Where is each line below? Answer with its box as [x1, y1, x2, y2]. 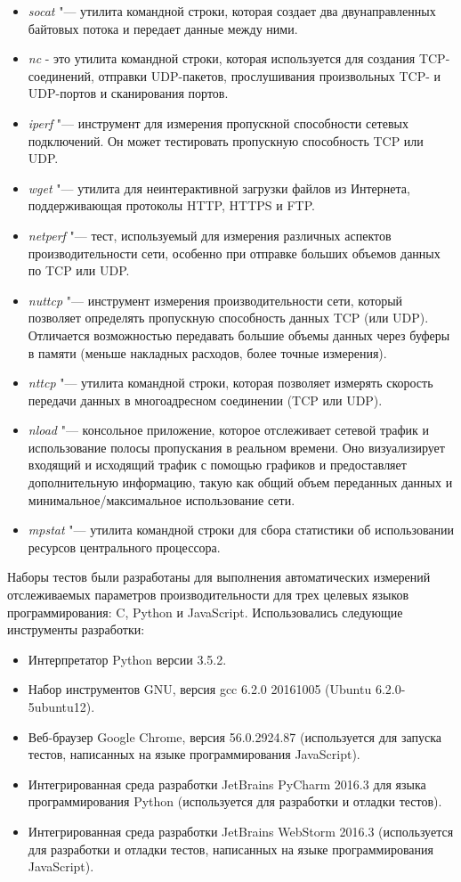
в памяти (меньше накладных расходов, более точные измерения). [28, 343, 387, 362]
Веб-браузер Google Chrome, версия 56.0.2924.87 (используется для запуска [28, 727, 441, 746]
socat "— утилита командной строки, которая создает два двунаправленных [28, 2, 436, 20]
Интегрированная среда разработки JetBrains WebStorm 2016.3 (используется [28, 821, 454, 840]
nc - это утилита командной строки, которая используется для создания [28, 49, 416, 68]
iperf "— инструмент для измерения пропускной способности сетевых [28, 113, 408, 132]
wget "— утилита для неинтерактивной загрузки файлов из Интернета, [28, 178, 410, 197]
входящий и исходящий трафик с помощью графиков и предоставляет [28, 455, 407, 474]
